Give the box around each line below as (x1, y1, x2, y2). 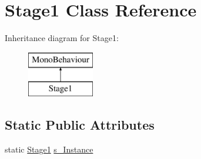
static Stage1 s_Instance (5, 143, 93, 155)
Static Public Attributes (5, 116, 155, 134)
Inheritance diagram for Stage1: (5, 32, 119, 44)
